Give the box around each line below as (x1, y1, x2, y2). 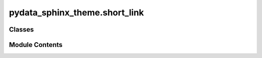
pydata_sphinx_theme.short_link (9, 7, 144, 18)
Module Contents (9, 41, 63, 49)
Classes (9, 25, 34, 34)
